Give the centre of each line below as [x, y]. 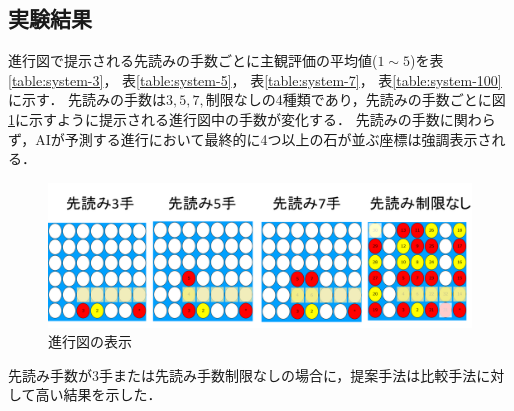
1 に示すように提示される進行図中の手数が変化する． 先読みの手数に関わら [252, 118]
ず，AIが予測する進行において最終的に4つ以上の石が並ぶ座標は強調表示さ [250, 138]
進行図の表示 [90, 341]
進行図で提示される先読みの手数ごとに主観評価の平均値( [193, 60]
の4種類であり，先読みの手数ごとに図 [383, 99]
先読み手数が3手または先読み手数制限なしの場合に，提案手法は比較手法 [242, 374]
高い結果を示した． [98, 394]
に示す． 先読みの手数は [87, 99]
